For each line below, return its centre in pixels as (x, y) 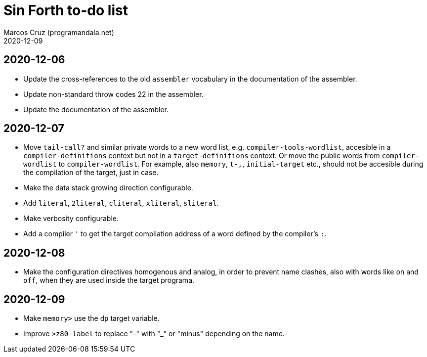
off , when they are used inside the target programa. (109, 280)
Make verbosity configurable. (71, 219)
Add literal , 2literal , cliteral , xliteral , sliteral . (121, 203)
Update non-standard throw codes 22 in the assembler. (113, 94)
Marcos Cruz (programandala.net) (59, 32)
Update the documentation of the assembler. (96, 109)
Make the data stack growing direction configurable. (108, 188)
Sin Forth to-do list (66, 10)
